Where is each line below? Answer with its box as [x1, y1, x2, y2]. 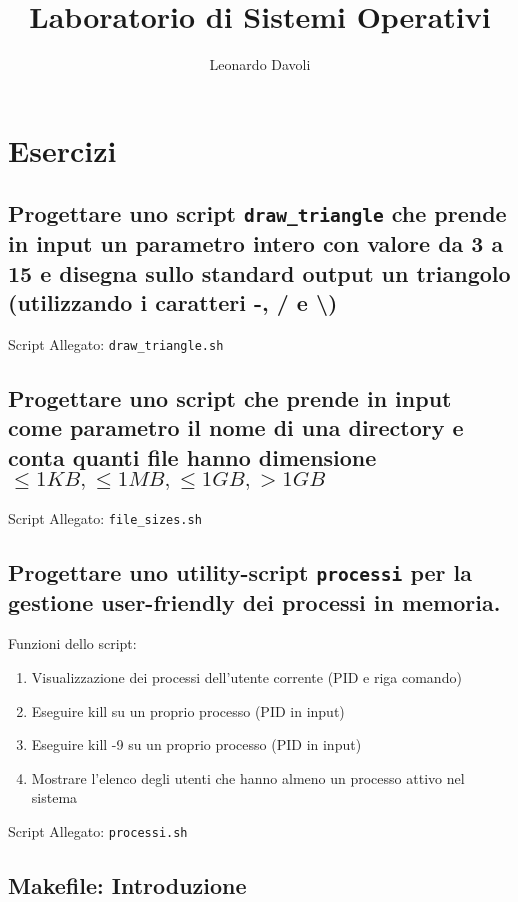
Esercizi [8, 129, 117, 170]
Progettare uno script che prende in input [8, 382, 452, 413]
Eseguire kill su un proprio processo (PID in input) [31, 700, 345, 721]
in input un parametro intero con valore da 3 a [8, 228, 504, 259]
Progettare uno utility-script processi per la [8, 556, 472, 587]
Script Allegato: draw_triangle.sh [8, 333, 224, 354]
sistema [31, 787, 78, 808]
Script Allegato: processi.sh [8, 820, 188, 841]
